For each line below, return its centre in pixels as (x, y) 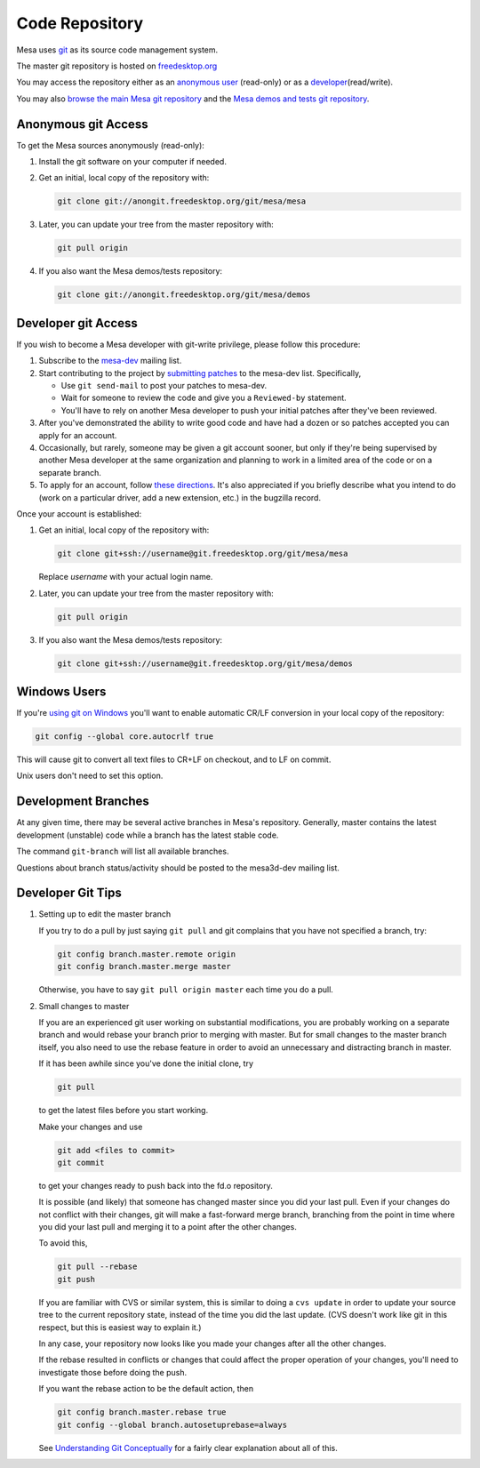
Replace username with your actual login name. (126, 577)
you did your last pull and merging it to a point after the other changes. (168, 1227)
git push (76, 1279)
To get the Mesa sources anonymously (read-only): (110, 145)
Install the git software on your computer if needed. (132, 162)
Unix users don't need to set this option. (90, 776)
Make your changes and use (91, 1127)
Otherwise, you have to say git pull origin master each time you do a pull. (186, 990)
